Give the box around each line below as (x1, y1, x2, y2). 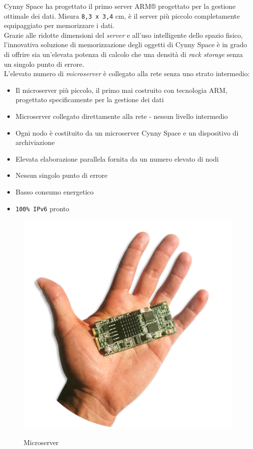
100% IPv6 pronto (15, 203, 70, 213)
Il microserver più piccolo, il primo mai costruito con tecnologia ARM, (15, 84, 227, 95)
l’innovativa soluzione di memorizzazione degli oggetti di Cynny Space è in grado (4, 39, 247, 50)
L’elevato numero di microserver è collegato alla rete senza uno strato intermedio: (4, 68, 250, 79)
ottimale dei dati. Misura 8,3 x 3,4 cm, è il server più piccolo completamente (4, 10, 240, 21)
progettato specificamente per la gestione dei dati (15, 94, 164, 105)
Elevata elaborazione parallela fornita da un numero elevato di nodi (15, 153, 219, 164)
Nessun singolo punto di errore (15, 170, 108, 180)
